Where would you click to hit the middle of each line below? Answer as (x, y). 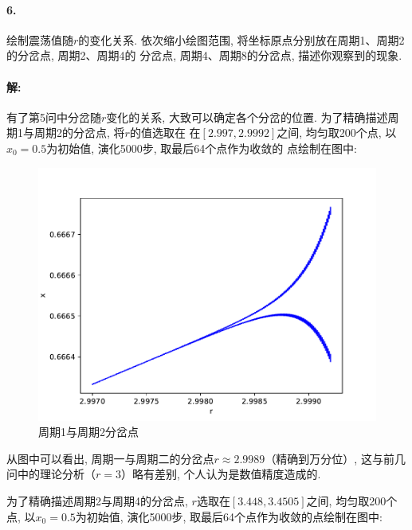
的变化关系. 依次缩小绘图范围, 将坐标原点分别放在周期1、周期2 (241, 39)
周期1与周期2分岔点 (88, 432)
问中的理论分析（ (51, 474)
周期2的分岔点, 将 (79, 132)
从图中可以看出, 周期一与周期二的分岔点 (110, 458)
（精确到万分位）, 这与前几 (335, 458)
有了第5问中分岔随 (54, 117)
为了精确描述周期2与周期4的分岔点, (97, 500)
